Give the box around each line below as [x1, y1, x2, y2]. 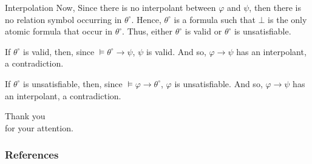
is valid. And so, [146, 45, 206, 57]
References [5, 147, 59, 162]
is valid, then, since [23, 45, 95, 57]
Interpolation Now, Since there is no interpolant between [5, 1, 216, 13]
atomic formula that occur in [5, 25, 113, 38]
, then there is [249, 1, 302, 13]
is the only [268, 13, 307, 25]
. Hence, [131, 13, 161, 25]
